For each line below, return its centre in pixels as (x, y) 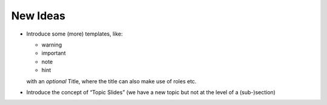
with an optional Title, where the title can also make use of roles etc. (111, 81)
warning (52, 45)
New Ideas (38, 16)
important (54, 53)
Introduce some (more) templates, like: (74, 34)
